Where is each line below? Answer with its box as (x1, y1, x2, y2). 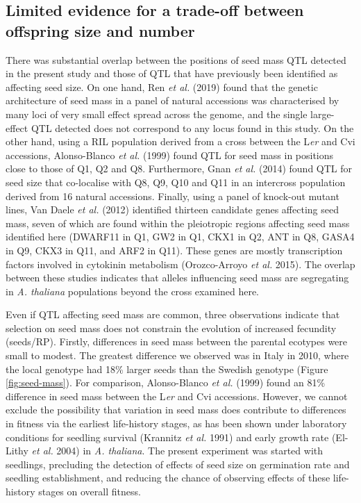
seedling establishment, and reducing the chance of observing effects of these (6, 470, 330, 485)
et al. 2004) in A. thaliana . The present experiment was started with (31, 443, 324, 458)
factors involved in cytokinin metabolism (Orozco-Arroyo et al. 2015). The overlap (6, 256, 355, 271)
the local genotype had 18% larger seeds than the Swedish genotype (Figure (6, 361, 328, 376)
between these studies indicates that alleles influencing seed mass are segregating (6, 270, 349, 285)
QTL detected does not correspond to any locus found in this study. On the (31, 120, 354, 135)
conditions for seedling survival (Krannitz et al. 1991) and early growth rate (6, 429, 329, 444)
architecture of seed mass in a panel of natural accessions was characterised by (6, 93, 339, 108)
